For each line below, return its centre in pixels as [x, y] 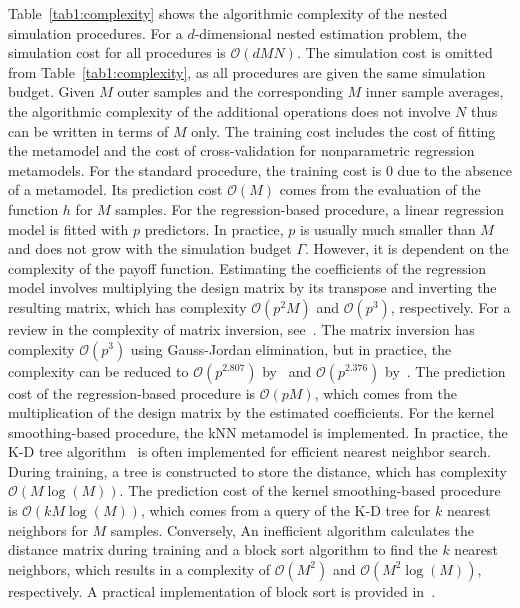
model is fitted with [68, 228]
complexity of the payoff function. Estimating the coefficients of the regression [247, 267]
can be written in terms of [88, 130]
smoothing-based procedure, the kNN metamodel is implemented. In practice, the [258, 431]
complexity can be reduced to [98, 370]
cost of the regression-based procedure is [132, 392]
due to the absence [454, 169]
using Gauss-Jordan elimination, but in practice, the [291, 348]
